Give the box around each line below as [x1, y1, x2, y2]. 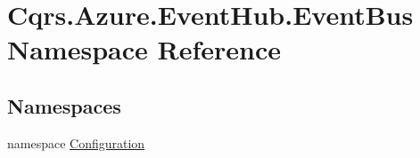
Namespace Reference [7, 31, 281, 67]
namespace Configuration [7, 133, 145, 152]
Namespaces [7, 91, 121, 119]
